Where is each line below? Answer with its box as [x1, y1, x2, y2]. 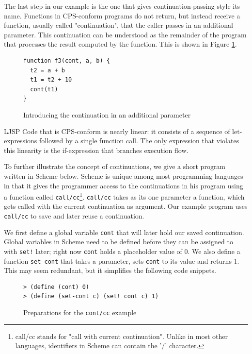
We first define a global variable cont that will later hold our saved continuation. [4, 227, 244, 237]
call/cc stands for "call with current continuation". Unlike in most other [15, 331, 228, 341]
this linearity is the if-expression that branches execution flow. [4, 145, 189, 155]
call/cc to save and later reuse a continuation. [4, 211, 144, 220]
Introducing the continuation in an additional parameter [23, 109, 191, 119]
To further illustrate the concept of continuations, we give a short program [4, 161, 226, 171]
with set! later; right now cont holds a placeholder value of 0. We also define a [4, 246, 240, 256]
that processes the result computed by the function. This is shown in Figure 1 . [4, 39, 237, 49]
